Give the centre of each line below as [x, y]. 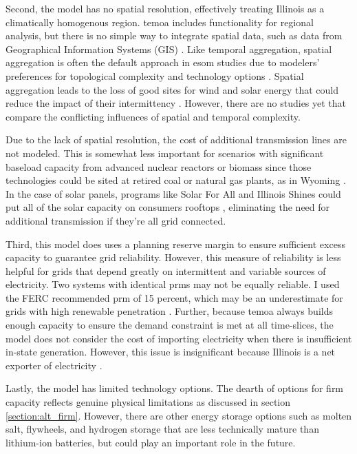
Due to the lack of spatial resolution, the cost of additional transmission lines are [176, 140]
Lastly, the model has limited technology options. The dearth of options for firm [175, 388]
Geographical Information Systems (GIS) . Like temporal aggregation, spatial [169, 49]
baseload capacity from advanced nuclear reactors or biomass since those [159, 166]
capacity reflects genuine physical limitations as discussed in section [148, 402]
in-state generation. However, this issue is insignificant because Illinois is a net [171, 352]
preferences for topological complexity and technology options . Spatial [155, 75]
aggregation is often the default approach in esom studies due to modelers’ [163, 62]
